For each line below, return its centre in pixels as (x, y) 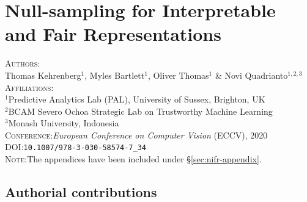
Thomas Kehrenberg (43, 75)
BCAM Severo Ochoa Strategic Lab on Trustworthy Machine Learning (140, 111)
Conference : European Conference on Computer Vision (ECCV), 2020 (136, 135)
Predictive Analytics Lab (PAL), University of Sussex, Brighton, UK (137, 99)
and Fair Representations (113, 34)
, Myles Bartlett (115, 75)
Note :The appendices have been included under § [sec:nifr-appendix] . (133, 159)
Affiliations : (29, 87)
